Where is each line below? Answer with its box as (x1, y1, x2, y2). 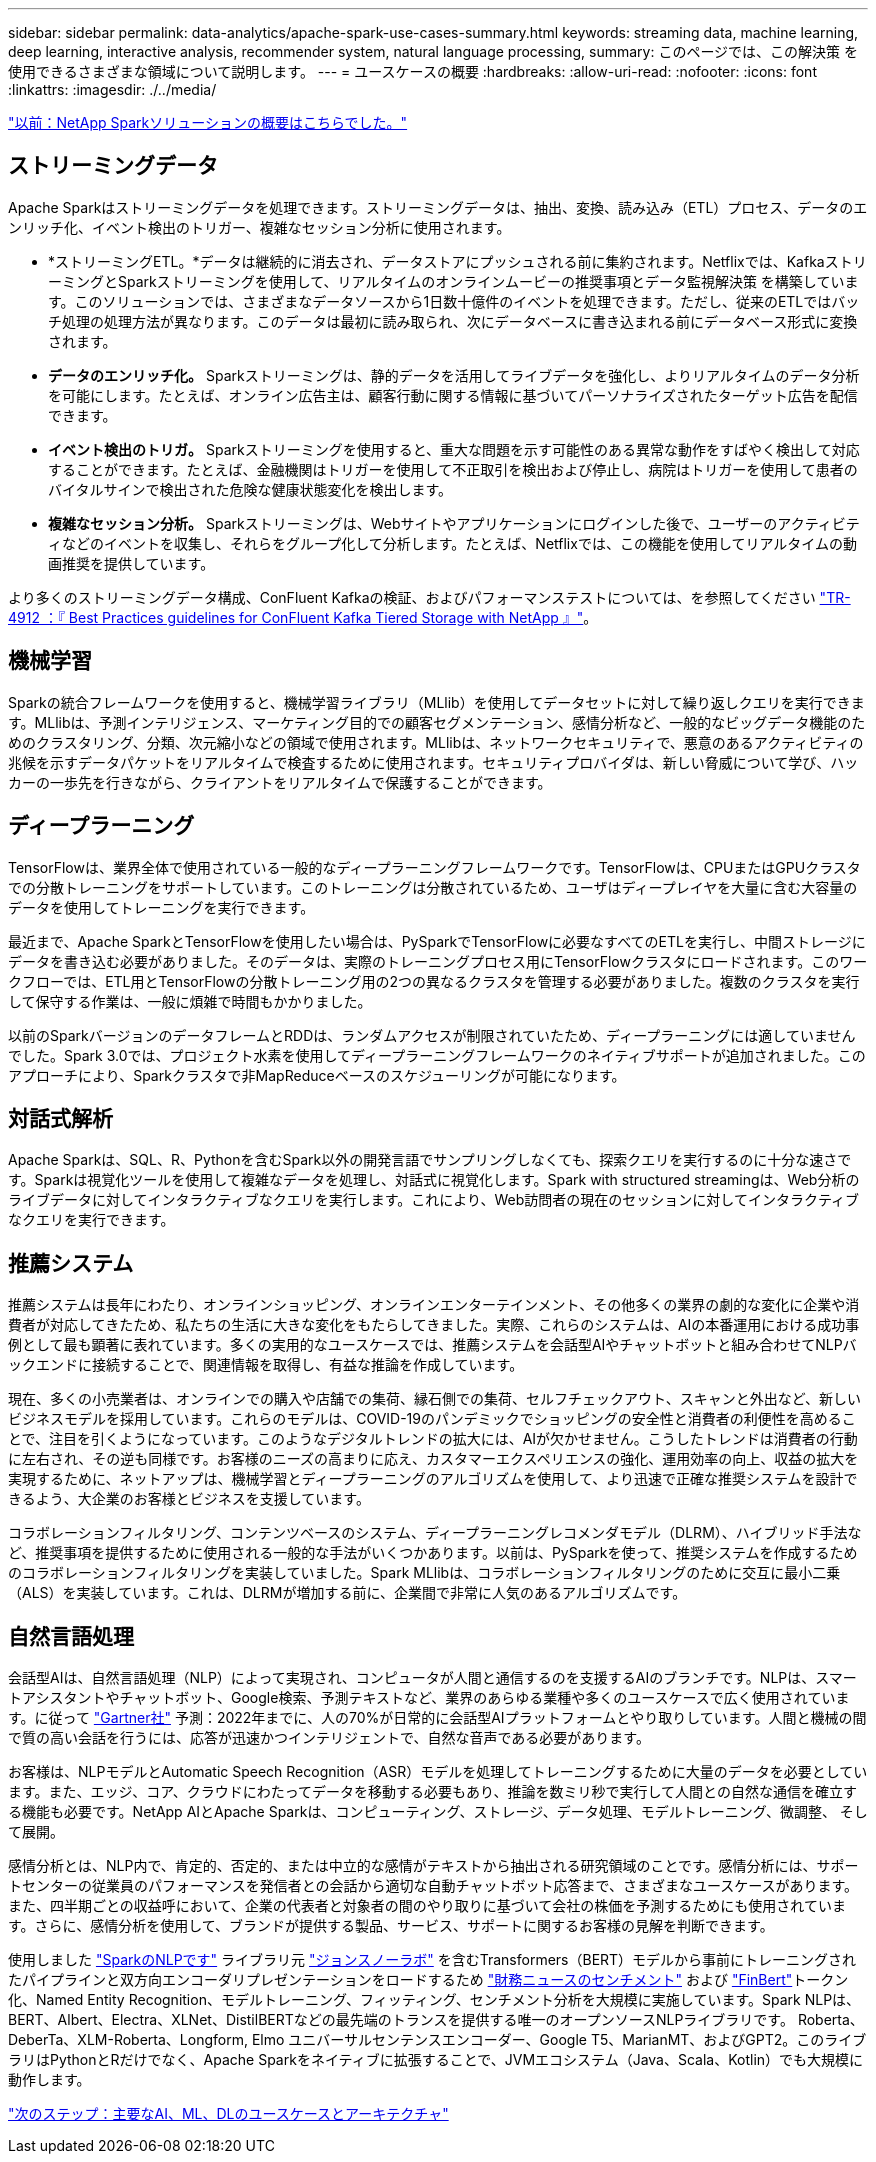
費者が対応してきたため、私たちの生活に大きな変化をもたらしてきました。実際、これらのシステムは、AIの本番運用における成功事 (8, 1316, 860, 1334)
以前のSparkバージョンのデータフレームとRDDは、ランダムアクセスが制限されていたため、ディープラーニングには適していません (8, 1026, 856, 1044)
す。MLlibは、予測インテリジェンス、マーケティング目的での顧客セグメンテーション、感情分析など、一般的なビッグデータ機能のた (8, 713, 866, 731)
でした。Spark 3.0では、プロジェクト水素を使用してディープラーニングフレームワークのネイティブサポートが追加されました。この (8, 1046, 866, 1064)
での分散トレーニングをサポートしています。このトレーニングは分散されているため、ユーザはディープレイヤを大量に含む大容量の (8, 878, 858, 896)
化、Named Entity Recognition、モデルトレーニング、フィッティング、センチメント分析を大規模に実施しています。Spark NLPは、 (8, 1991, 861, 2009)
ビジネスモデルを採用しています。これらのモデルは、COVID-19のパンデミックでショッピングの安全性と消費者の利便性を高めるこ (8, 1410, 856, 1428)
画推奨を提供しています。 (48, 554, 215, 572)
